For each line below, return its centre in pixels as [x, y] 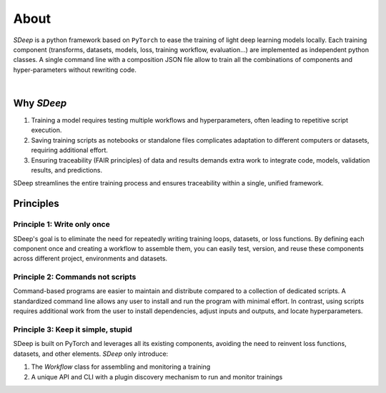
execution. [46, 130]
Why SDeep [40, 103]
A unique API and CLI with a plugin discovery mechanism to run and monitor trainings [157, 377]
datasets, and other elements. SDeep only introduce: [91, 354]
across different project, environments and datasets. [90, 259]
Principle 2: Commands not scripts [75, 277]
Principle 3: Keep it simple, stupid [73, 330]
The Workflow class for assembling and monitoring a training [121, 367]
